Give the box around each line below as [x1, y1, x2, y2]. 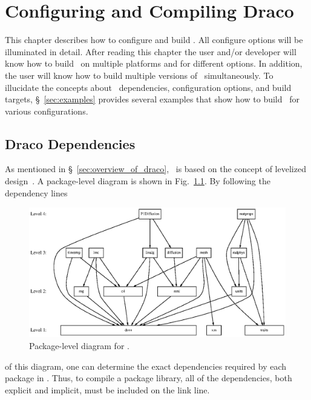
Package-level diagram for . [29, 339, 129, 352]
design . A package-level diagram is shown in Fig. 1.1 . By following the [5, 175, 270, 187]
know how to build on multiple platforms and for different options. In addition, [5, 57, 303, 70]
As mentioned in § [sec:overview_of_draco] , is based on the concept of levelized [5, 162, 306, 175]
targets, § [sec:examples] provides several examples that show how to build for [5, 93, 300, 105]
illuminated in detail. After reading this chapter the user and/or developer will [5, 45, 296, 58]
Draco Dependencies [5, 134, 136, 153]
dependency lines [5, 186, 68, 199]
